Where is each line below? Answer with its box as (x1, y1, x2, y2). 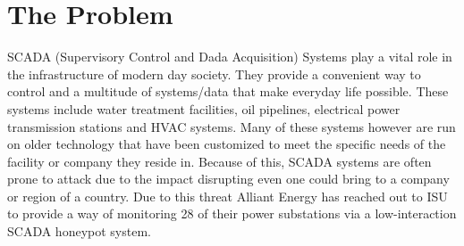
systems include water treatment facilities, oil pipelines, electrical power (7, 99, 401, 118)
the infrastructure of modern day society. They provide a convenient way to (7, 64, 421, 83)
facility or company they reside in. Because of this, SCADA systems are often (7, 152, 432, 170)
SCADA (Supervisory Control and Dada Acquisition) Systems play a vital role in (7, 47, 452, 66)
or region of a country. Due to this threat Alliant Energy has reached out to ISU (7, 186, 448, 205)
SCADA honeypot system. (7, 222, 151, 241)
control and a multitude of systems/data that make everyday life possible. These (7, 82, 449, 101)
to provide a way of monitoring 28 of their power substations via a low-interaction (7, 204, 457, 223)
